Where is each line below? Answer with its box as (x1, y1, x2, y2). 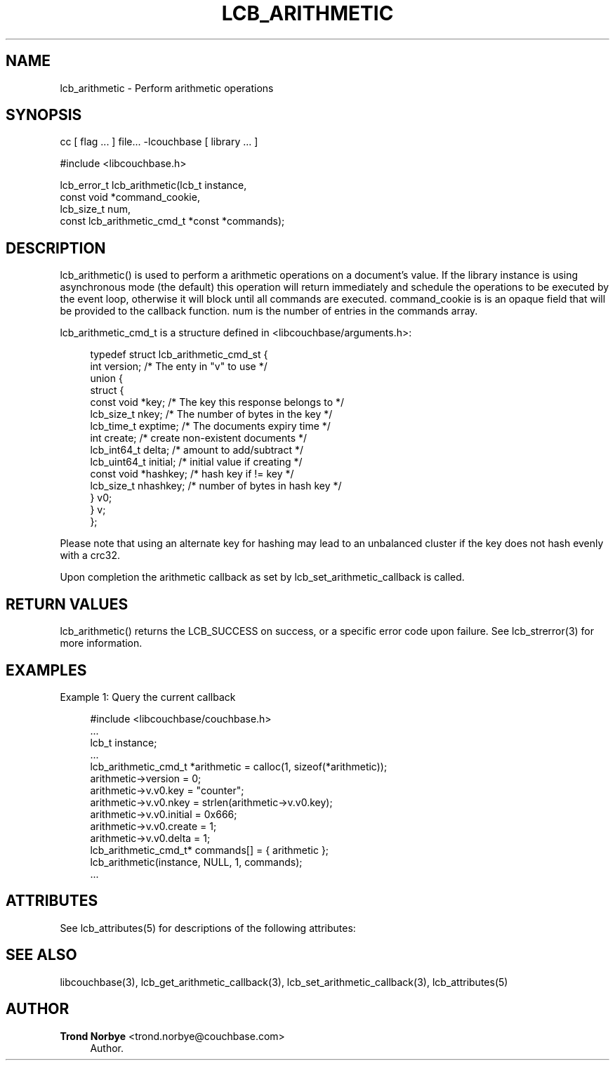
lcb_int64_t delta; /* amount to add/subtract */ (90, 444, 304, 456)
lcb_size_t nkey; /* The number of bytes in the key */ (90, 408, 333, 421)
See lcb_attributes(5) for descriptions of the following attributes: (60, 921, 356, 934)
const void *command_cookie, (60, 191, 200, 204)
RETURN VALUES (6, 595, 128, 613)
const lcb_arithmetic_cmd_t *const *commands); (60, 215, 285, 228)
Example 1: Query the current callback (60, 690, 236, 703)
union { (90, 372, 123, 385)
